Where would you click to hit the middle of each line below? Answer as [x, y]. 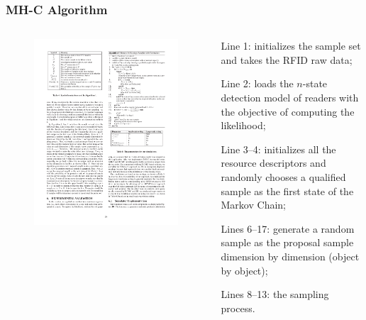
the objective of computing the [288, 111]
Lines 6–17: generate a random [288, 228]
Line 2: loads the [257, 83]
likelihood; [243, 125]
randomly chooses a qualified [283, 176]
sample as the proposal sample [287, 242]
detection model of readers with [290, 97]
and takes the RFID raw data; [287, 59]
